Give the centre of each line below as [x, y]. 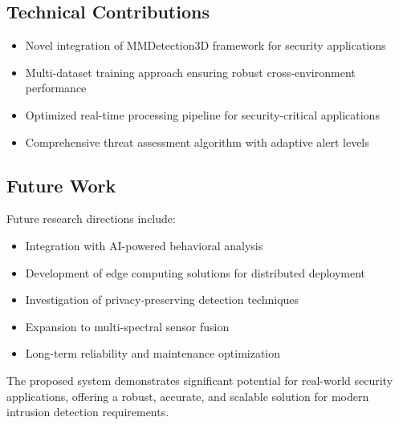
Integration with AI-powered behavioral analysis [144, 245]
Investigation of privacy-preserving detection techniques [162, 300]
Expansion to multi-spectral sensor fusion [127, 326]
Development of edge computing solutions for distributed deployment [195, 272]
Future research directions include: [91, 219]
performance [56, 88]
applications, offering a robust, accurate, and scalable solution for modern [188, 396]
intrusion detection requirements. [88, 412]
